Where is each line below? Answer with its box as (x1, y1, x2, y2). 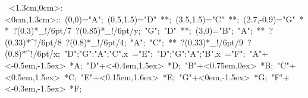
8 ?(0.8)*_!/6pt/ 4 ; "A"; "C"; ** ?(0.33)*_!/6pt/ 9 (57, 35, 243, 48)
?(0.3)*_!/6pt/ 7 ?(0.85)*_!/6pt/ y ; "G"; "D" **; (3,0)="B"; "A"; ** (12, 24, 265, 37)
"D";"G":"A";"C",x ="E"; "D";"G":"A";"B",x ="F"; (64, 47, 246, 60)
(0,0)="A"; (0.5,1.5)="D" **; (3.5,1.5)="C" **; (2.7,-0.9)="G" (65, 12, 296, 25)
